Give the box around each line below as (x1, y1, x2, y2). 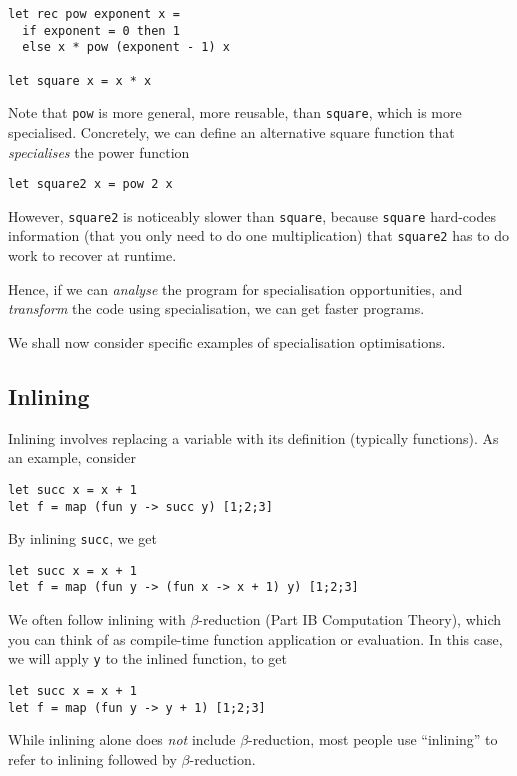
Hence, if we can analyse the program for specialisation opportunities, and (8, 278, 463, 299)
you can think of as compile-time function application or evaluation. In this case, (8, 628, 503, 649)
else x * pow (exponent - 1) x (22, 40, 230, 55)
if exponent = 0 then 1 (22, 23, 180, 38)
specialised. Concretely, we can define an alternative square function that (8, 121, 455, 142)
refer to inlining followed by (8, 748, 177, 769)
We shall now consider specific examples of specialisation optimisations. (8, 331, 446, 352)
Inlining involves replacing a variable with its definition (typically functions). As (8, 427, 499, 448)
